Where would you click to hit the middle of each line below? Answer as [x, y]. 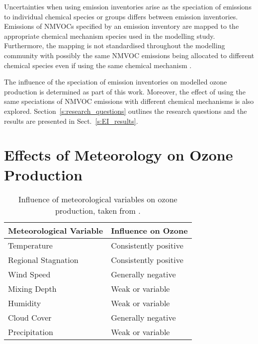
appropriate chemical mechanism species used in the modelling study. [110, 36]
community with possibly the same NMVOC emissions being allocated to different [129, 55]
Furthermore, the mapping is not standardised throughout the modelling [115, 45]
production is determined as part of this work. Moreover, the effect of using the [125, 91]
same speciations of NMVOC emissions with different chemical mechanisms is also [129, 101]
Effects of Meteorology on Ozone [119, 155]
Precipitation [31, 332]
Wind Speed [29, 274]
